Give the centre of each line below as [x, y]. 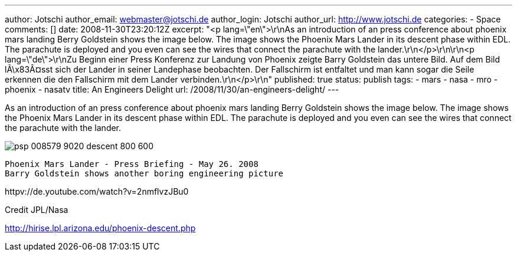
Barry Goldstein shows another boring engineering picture [144, 173]
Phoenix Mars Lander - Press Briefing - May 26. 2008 [132, 164]
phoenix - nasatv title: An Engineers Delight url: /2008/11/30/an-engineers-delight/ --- [172, 89]
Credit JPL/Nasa [37, 210]
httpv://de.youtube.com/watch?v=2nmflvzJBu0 [97, 191]
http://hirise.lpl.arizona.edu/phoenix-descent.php [100, 228]
